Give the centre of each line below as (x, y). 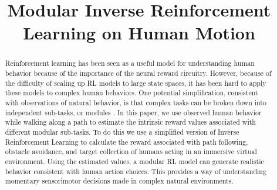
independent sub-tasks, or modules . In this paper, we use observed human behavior (133, 112)
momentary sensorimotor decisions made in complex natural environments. (119, 181)
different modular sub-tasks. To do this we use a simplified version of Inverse (122, 131)
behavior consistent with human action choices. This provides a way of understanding (136, 171)
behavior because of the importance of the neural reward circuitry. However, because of (138, 73)
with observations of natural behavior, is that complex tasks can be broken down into (136, 102)
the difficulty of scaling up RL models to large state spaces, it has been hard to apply (136, 83)
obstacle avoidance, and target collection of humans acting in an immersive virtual (131, 151)
